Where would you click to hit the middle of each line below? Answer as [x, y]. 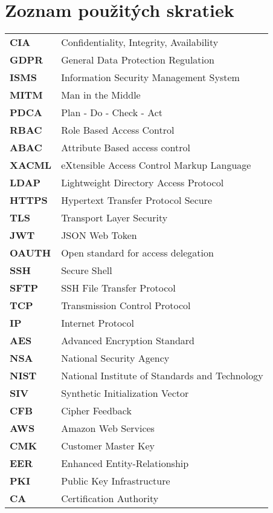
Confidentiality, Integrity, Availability [140, 42]
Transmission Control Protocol [126, 306]
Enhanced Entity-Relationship [125, 463]
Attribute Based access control [126, 148]
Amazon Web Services [108, 428]
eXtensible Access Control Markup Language [156, 165]
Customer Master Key [108, 446]
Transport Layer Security [114, 218]
